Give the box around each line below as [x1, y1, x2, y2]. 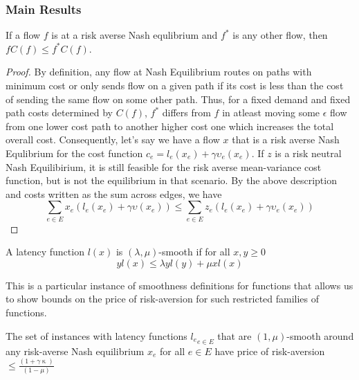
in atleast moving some [222, 105, 320, 120]
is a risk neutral [275, 145, 342, 160]
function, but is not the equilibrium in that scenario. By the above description [6, 173, 337, 188]
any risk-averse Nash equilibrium [6, 343, 145, 358]
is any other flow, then [232, 28, 328, 42]
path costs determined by [6, 105, 113, 120]
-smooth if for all [158, 244, 230, 259]
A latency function [6, 244, 84, 259]
